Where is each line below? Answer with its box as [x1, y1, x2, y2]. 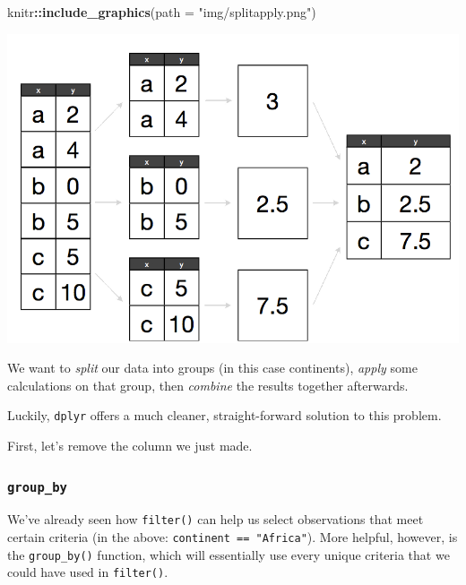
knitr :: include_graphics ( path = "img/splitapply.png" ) [7, 3, 316, 21]
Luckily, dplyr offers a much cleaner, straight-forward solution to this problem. [7, 406, 442, 425]
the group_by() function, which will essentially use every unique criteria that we [7, 545, 450, 563]
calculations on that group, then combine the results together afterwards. [7, 375, 409, 394]
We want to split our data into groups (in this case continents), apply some [7, 358, 418, 377]
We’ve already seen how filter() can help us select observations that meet [7, 510, 424, 529]
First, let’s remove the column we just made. [7, 436, 253, 455]
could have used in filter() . [7, 563, 168, 581]
